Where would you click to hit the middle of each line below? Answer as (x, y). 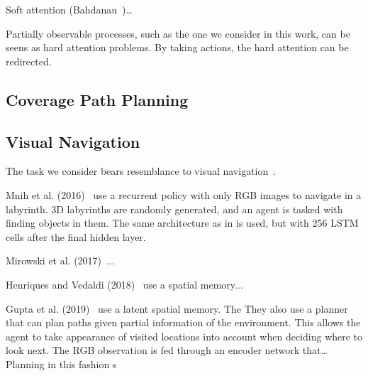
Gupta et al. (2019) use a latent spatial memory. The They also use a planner (177, 308)
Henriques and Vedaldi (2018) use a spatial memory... (124, 284)
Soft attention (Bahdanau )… (69, 9)
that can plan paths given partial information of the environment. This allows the (183, 322)
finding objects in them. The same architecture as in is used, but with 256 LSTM (182, 223)
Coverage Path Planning (97, 99)
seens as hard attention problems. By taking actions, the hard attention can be (177, 47)
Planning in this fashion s (61, 364)
